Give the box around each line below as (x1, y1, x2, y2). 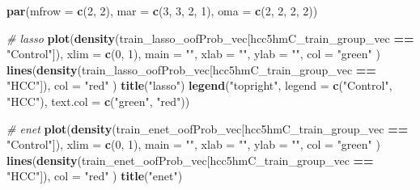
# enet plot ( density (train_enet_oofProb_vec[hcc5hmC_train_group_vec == (6, 120, 409, 137)
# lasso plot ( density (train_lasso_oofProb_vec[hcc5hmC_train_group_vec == (6, 29, 414, 46)
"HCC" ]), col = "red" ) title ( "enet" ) (6, 167, 183, 184)
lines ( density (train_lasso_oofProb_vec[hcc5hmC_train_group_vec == (6, 61, 376, 78)
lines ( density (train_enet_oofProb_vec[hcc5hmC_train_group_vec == (6, 151, 374, 168)
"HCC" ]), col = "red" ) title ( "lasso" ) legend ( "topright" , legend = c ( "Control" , (6, 77, 392, 94)
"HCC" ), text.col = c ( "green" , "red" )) (6, 92, 190, 109)
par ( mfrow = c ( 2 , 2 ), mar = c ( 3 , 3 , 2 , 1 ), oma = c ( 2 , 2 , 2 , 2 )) (6, 2, 318, 19)
